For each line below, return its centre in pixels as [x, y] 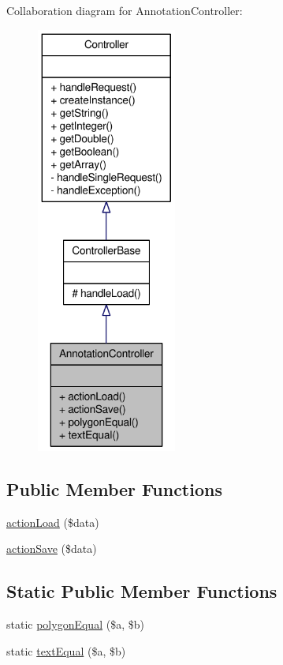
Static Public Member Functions [142, 591]
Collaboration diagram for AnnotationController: [125, 10]
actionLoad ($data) [53, 522]
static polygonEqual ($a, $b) [75, 624]
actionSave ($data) [52, 549]
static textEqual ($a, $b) [66, 650]
